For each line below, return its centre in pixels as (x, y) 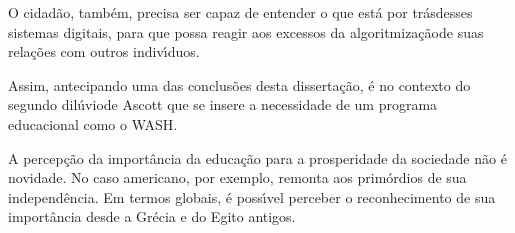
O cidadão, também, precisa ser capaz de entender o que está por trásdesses (240, 12)
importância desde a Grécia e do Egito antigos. (152, 216)
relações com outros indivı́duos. (104, 51)
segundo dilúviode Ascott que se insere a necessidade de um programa (223, 104)
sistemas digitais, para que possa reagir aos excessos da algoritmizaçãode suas (246, 31)
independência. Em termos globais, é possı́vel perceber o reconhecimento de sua (252, 196)
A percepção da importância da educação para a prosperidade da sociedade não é (257, 157)
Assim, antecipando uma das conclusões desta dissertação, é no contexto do (239, 84)
